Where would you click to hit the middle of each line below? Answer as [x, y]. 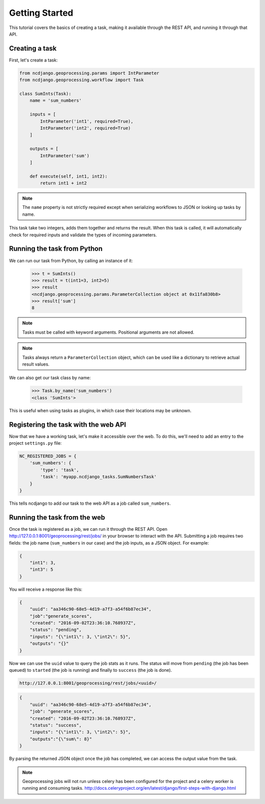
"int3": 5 [41, 570]
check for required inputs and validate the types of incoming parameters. [83, 235]
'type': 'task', [60, 470]
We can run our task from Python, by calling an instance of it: [71, 260]
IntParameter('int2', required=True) [85, 128]
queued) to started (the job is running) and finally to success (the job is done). [91, 670]
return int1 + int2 [63, 183]
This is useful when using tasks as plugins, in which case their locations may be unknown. [100, 410]
